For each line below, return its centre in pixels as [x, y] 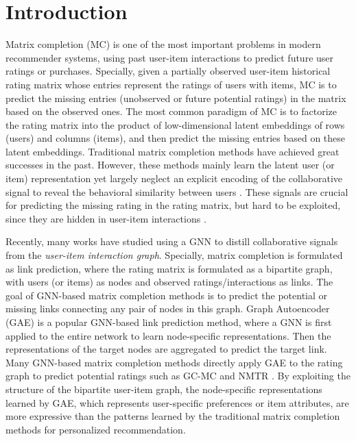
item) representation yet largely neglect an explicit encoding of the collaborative [174, 178]
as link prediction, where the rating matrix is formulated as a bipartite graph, [169, 268]
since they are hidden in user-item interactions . [106, 218]
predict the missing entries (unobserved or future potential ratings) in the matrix [176, 98]
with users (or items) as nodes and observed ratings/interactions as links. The [169, 282]
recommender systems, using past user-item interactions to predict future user [170, 57]
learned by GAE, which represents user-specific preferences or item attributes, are [177, 402]
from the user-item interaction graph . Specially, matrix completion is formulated [174, 255]
